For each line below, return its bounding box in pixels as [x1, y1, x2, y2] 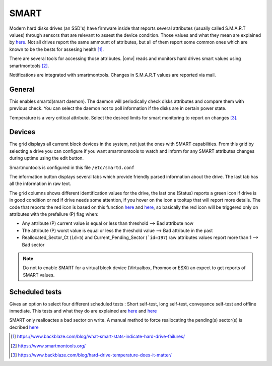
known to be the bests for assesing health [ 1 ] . [9, 46, 104, 52]
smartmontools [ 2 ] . [9, 63, 49, 69]
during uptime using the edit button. [9, 155, 84, 161]
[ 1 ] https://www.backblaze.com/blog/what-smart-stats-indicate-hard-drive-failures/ [11, 333, 185, 340]
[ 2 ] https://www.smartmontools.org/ [11, 343, 86, 349]
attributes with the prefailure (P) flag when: [9, 211, 99, 217]
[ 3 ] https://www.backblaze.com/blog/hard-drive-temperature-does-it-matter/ [11, 352, 172, 358]
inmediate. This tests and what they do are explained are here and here [9, 308, 157, 314]
